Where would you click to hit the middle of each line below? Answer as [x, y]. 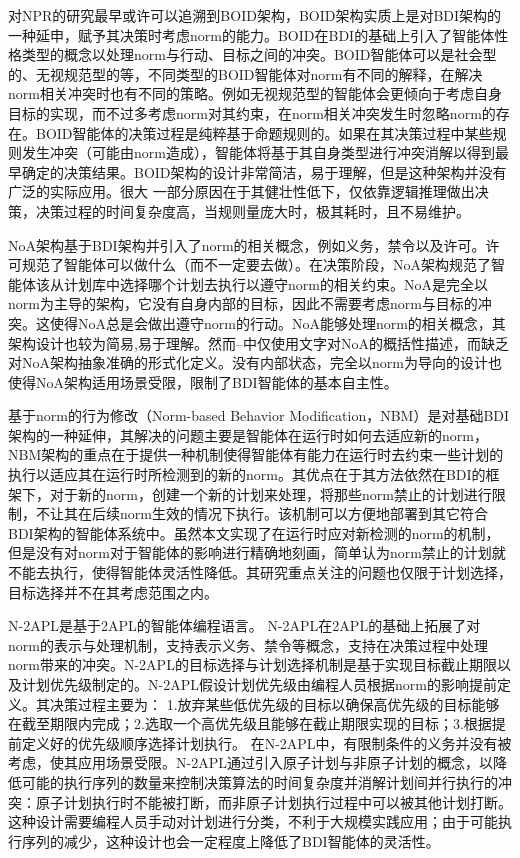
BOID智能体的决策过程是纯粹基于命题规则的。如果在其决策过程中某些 [264, 132]
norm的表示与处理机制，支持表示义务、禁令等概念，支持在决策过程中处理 [248, 644]
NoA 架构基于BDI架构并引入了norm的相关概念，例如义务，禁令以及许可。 [247, 244]
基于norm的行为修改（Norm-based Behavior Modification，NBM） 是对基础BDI [259, 415]
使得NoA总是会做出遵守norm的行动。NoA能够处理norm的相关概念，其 [277, 322]
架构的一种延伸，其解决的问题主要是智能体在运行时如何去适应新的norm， [248, 434]
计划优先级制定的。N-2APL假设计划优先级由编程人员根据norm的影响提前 [259, 684]
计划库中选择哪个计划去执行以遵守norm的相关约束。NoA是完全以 [275, 283]
